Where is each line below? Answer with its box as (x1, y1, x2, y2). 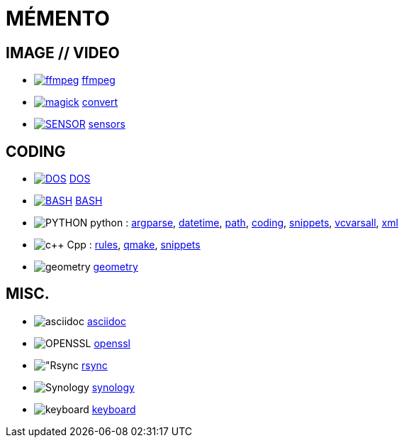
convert (82, 96, 118, 109)
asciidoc (86, 315, 126, 327)
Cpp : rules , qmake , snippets (67, 239, 201, 251)
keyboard (91, 403, 136, 415)
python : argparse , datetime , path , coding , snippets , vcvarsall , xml (90, 217, 398, 229)
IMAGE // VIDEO (6, 43, 120, 62)
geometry (93, 261, 138, 273)
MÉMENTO (6, 6, 110, 31)
